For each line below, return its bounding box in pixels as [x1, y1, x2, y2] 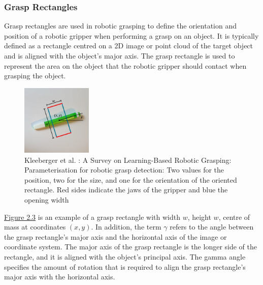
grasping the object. [4, 70, 66, 81]
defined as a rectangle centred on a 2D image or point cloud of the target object [4, 40, 253, 51]
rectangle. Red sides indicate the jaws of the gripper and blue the [24, 184, 228, 195]
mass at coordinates [4, 221, 66, 232]
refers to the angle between [170, 221, 254, 232]
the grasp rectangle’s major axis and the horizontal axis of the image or [4, 231, 227, 242]
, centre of [218, 211, 250, 222]
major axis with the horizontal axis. [4, 271, 115, 282]
